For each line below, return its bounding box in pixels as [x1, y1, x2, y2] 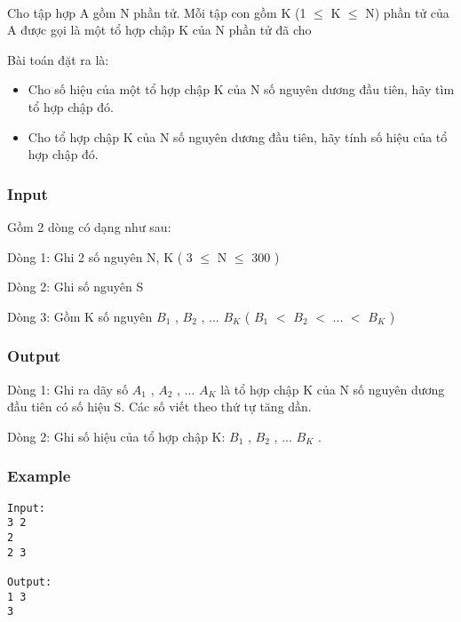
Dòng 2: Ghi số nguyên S [7, 277, 144, 296]
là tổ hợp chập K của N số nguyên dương [220, 379, 445, 398]
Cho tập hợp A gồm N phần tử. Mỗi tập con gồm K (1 [7, 3, 306, 21]
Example [7, 465, 71, 487]
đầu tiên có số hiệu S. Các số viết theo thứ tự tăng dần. [7, 397, 312, 416]
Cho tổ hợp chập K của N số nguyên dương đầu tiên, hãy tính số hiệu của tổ [28, 127, 448, 146]
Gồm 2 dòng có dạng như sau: [7, 217, 171, 235]
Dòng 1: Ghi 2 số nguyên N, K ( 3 [7, 247, 193, 266]
